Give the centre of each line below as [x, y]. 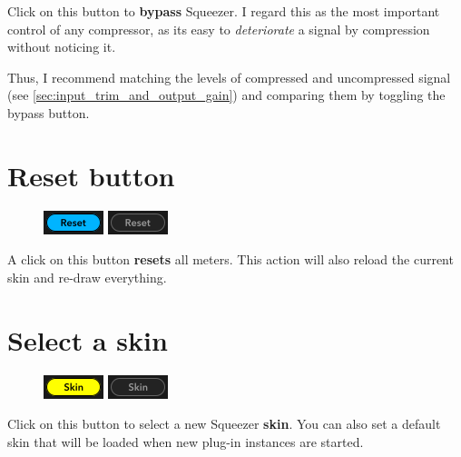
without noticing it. [62, 47]
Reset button [91, 175]
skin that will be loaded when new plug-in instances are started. [186, 441]
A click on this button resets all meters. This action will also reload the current [230, 259]
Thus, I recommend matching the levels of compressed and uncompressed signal [229, 77]
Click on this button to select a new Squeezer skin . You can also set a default [224, 424]
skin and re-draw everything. [87, 277]
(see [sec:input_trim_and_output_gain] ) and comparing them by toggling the [226, 95]
